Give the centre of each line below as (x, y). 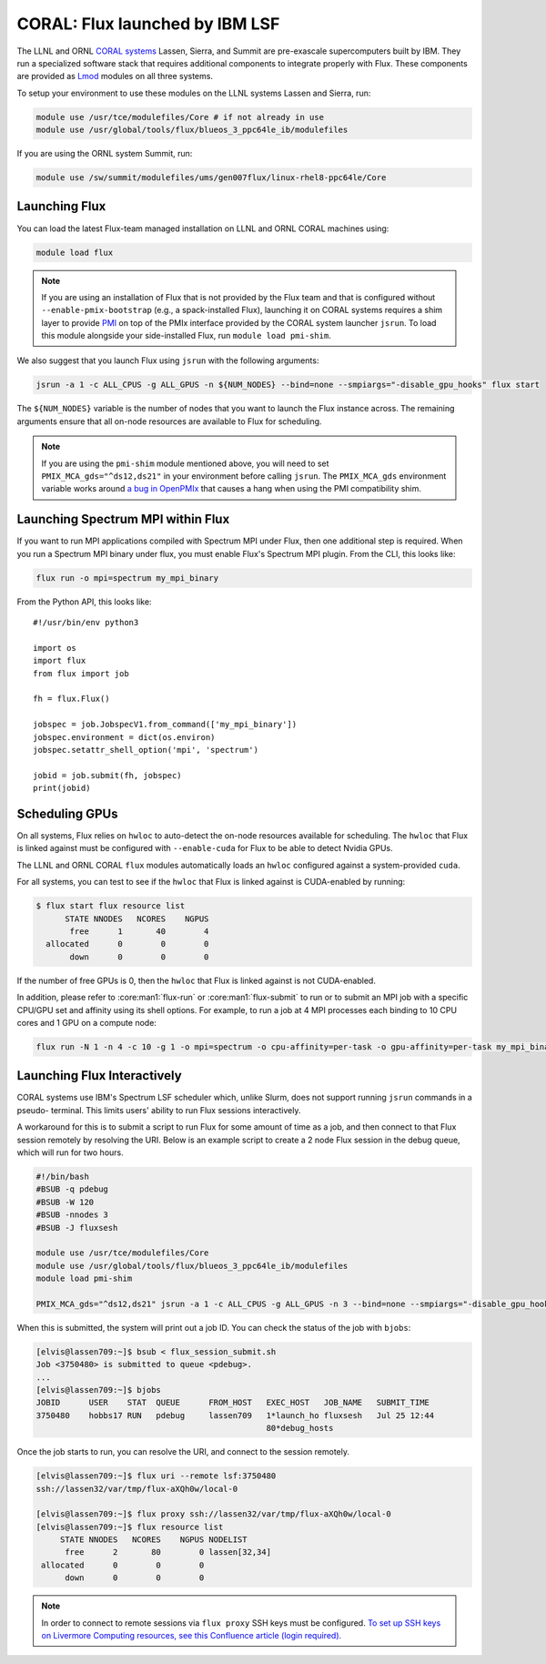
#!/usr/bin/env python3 (86, 623)
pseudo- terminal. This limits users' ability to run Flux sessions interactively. (159, 1110)
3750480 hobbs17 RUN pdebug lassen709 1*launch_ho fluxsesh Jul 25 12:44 (235, 1415)
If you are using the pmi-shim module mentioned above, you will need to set (185, 463)
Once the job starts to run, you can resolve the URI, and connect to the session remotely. (183, 1452)
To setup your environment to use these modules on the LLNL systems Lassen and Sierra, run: (194, 93)
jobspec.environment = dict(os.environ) (124, 737)
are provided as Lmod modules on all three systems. (115, 76)
